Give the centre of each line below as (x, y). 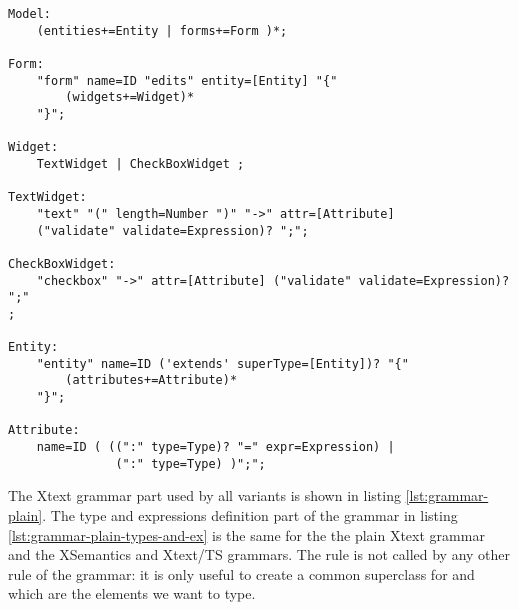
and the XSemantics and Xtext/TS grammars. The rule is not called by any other (259, 554)
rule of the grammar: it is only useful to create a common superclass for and (241, 573)
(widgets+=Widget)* (130, 97)
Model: (29, 14)
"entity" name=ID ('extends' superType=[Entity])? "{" (222, 363)
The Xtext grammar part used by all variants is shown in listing (204, 495)
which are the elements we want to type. (132, 593)
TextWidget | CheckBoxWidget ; (140, 163)
